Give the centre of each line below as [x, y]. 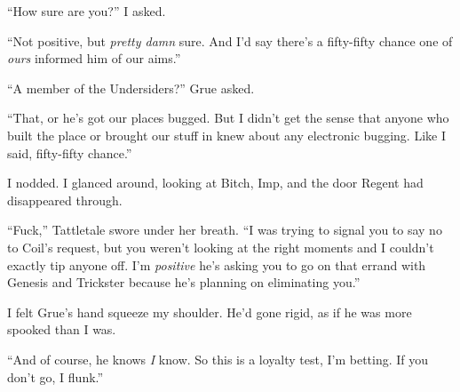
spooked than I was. [62, 329]
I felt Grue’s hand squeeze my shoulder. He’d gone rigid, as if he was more [210, 312]
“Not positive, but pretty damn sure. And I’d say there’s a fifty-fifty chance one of [230, 40]
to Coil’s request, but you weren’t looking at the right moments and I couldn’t [221, 247]
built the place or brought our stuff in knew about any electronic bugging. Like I [226, 135]
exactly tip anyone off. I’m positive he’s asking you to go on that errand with [217, 264]
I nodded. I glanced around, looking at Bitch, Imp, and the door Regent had [215, 183]
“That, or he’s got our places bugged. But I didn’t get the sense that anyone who [228, 118]
